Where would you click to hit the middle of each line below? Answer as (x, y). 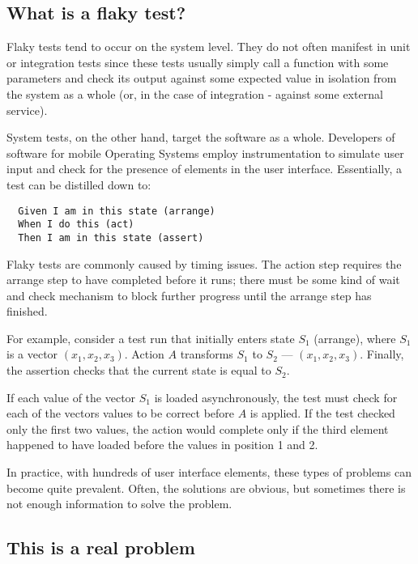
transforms (207, 354)
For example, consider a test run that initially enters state (151, 338)
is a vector (32, 354)
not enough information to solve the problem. (119, 504)
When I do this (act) (76, 225)
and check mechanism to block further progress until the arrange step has (189, 295)
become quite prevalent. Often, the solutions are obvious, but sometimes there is (206, 488)
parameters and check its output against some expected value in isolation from (202, 78)
